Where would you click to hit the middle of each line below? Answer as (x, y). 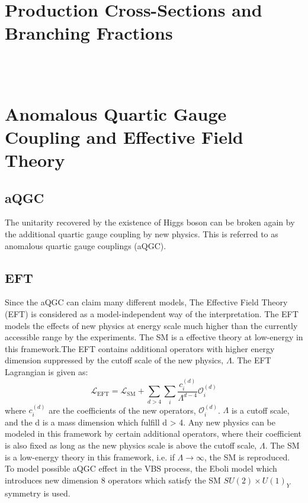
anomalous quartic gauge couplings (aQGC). (86, 245)
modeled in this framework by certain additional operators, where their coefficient (153, 433)
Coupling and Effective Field (124, 136)
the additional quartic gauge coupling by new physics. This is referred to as (142, 234)
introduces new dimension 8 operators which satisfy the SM (113, 480)
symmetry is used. (38, 493)
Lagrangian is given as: (46, 372)
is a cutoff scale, (260, 410)
